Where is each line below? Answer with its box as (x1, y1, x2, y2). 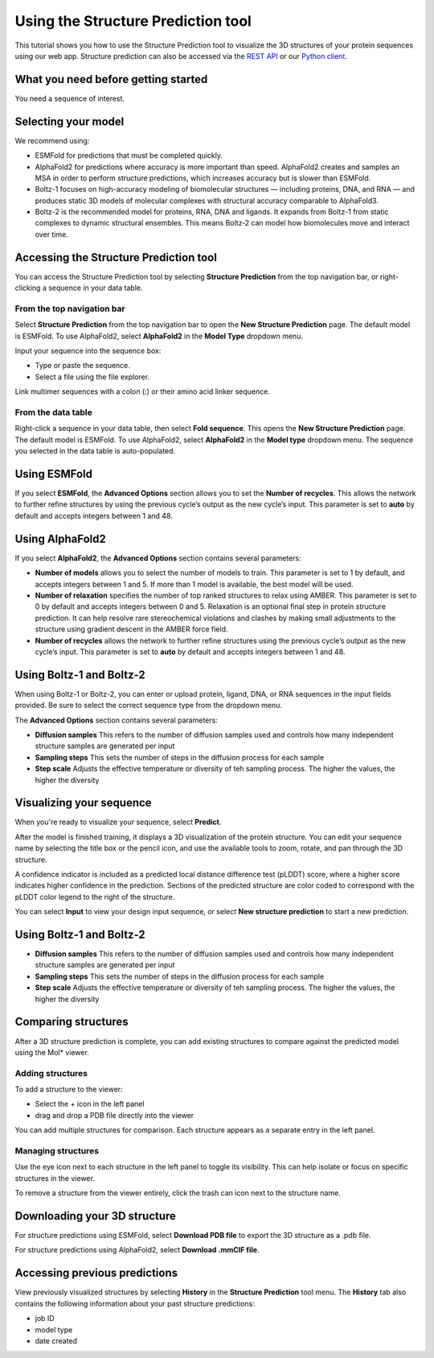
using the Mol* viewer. (14, 1047, 90, 1057)
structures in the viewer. (14, 1173, 96, 1183)
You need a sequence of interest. (14, 93, 125, 103)
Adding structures (14, 1067, 88, 1079)
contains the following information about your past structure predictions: (14, 1298, 255, 1308)
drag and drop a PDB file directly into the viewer (35, 1110, 194, 1120)
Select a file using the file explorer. (35, 371, 150, 382)
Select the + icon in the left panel (35, 1099, 145, 1109)
